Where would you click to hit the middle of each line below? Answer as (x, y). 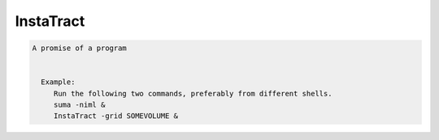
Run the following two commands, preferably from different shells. (193, 93)
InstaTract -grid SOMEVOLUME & (116, 116)
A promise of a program (80, 48)
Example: (58, 82)
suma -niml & (79, 105)
